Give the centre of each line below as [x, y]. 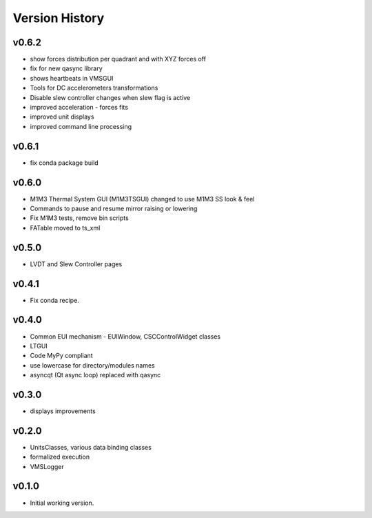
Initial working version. [62, 503]
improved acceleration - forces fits [79, 108]
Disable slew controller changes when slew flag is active [110, 97]
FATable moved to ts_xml [65, 228]
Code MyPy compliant [61, 356]
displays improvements [63, 411]
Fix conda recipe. [54, 300]
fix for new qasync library [66, 68]
